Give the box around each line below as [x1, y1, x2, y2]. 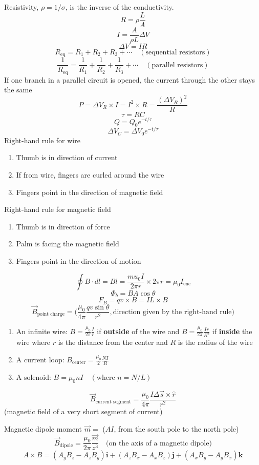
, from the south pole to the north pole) [114, 423, 239, 434]
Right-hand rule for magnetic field [4, 204, 111, 215]
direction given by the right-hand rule [113, 308, 232, 316]
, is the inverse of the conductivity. [65, 2, 174, 12]
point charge [37, 312, 64, 317]
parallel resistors [152, 61, 203, 69]
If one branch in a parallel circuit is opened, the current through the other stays [4, 74, 255, 85]
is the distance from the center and [58, 337, 168, 347]
